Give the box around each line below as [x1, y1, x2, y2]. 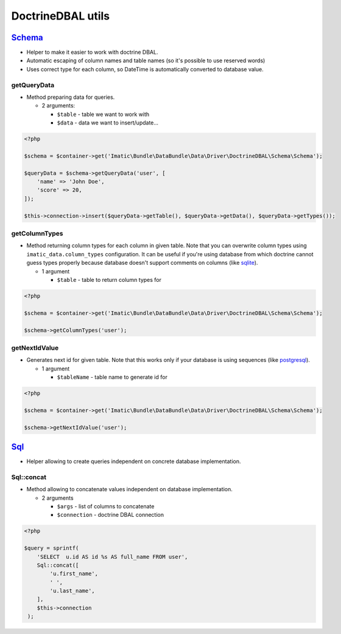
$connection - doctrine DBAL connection [57, 511, 164, 519]
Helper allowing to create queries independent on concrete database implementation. [26, 458, 241, 465]
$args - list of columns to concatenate [57, 502, 155, 510]
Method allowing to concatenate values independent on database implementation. [26, 486, 233, 493]
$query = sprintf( [24, 545, 79, 552]
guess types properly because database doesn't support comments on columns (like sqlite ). [26, 259, 258, 267]
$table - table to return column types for [57, 276, 161, 283]
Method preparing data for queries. [26, 93, 115, 101]
